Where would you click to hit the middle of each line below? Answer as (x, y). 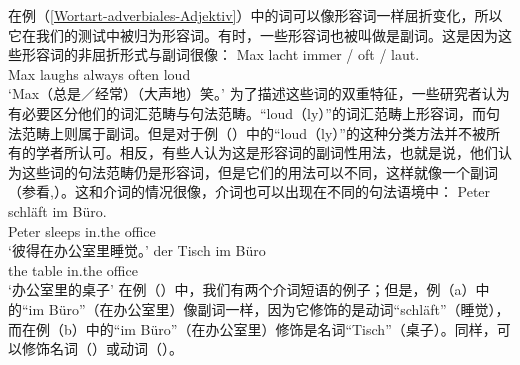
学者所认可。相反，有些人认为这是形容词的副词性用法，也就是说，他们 (266, 152)
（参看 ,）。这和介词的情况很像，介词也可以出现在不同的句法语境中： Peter (249, 191)
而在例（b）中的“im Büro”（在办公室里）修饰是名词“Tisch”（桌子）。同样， (252, 328)
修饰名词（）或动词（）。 (102, 348)
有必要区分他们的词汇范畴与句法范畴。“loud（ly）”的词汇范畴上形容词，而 (247, 112)
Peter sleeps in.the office (82, 230)
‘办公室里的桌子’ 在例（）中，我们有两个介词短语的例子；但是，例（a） (242, 289)
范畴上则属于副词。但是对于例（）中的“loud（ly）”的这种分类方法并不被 (253, 132)
